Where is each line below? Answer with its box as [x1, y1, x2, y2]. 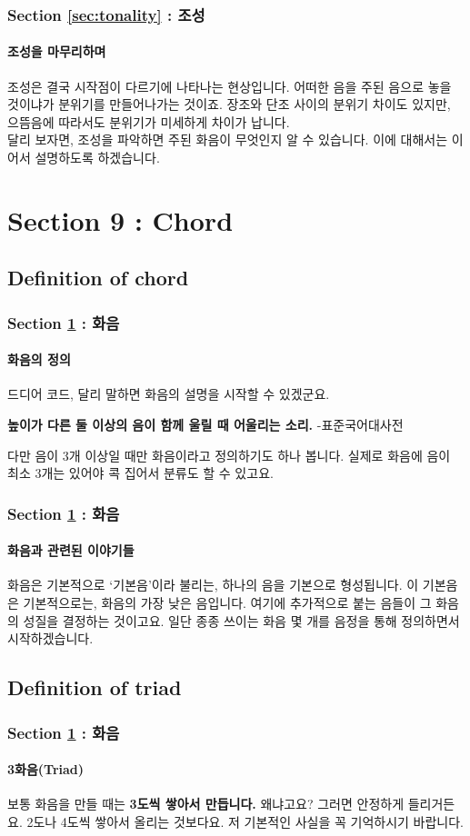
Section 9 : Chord [7, 201, 234, 238]
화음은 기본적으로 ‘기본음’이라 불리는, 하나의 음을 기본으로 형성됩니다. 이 [7, 575, 419, 594]
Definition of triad [7, 673, 182, 702]
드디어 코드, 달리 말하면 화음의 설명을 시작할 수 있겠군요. [7, 384, 330, 403]
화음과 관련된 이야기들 [7, 541, 135, 560]
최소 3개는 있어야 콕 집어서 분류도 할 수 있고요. [7, 463, 274, 483]
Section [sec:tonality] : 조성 [7, 3, 205, 25]
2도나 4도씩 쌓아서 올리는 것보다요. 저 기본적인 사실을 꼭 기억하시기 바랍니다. [26, 811, 464, 831]
